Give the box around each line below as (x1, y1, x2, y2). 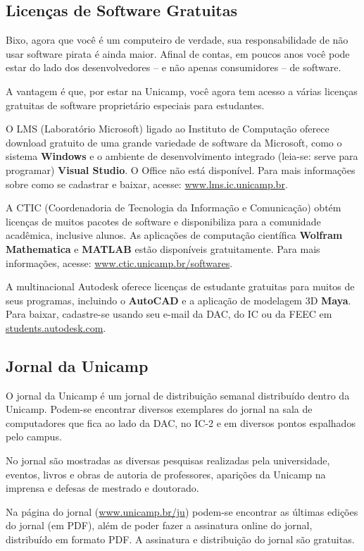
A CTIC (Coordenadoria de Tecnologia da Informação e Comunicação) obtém (6, 200, 341, 215)
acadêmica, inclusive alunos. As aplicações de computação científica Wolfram (6, 228, 343, 242)
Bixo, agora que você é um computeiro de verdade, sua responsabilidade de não (6, 32, 349, 47)
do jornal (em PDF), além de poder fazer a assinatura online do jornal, (6, 518, 313, 533)
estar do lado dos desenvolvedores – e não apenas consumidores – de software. (6, 60, 341, 75)
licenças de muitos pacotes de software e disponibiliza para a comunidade (6, 213, 321, 228)
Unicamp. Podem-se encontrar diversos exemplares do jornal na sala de (6, 402, 313, 416)
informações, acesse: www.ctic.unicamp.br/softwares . (6, 255, 233, 270)
